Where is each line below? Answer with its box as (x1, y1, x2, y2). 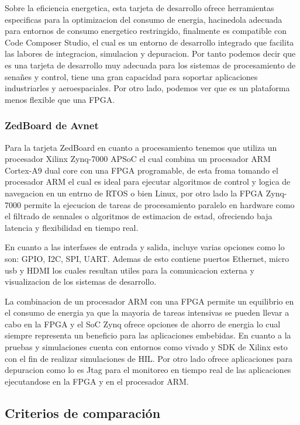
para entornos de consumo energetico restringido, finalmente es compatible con (5, 25, 287, 37)
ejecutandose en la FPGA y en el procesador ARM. (5, 375, 189, 387)
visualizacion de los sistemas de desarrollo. (5, 275, 157, 288)
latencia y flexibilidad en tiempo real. (5, 221, 139, 233)
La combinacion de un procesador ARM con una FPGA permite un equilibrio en (5, 295, 294, 307)
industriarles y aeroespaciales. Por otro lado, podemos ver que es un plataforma (5, 82, 290, 94)
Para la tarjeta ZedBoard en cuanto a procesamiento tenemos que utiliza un (5, 141, 277, 153)
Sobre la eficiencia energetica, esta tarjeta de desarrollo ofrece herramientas (5, 2, 274, 13)
